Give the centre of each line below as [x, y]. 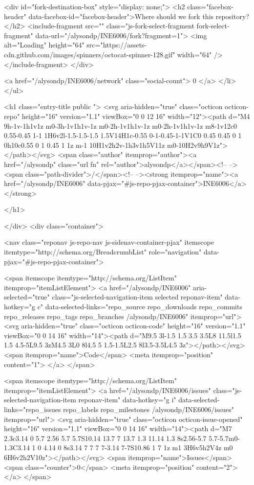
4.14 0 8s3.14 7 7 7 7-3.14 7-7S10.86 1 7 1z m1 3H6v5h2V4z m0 [138, 448]
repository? [232, 16]
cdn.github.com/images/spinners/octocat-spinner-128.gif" [90, 54]
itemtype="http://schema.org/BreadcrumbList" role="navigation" [103, 252]
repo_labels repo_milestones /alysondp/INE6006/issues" [148, 409]
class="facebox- [210, 6]
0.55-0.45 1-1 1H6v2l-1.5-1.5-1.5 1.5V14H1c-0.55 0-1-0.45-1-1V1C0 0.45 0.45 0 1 [123, 135]
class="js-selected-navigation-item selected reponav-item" [137, 297]
